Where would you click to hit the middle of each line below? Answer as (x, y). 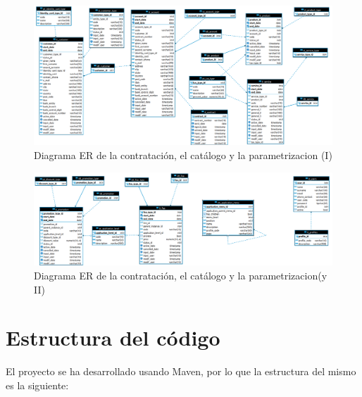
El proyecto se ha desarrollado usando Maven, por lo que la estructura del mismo (181, 371)
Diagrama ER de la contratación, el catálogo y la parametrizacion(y (181, 276)
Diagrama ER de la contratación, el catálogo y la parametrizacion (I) (183, 155)
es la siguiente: (37, 385)
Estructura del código (113, 338)
